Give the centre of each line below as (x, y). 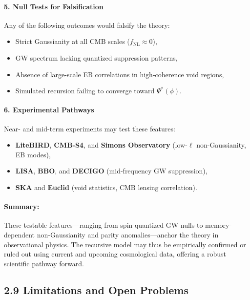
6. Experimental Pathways (49, 110)
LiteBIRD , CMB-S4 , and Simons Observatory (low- (101, 145)
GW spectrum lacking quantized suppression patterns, (96, 57)
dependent (20, 234)
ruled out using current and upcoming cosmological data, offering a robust (115, 254)
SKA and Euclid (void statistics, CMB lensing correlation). (106, 187)
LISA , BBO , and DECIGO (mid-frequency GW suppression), (111, 171)
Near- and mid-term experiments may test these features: (90, 128)
